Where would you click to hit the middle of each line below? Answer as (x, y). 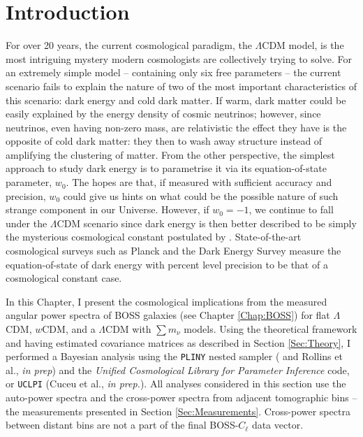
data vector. (277, 425)
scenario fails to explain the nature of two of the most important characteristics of (181, 86)
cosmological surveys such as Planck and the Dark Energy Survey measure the (173, 251)
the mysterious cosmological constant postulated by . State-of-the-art (154, 237)
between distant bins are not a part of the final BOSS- (122, 425)
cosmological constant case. (64, 278)
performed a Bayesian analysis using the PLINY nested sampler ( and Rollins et (174, 356)
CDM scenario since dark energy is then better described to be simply (207, 223)
